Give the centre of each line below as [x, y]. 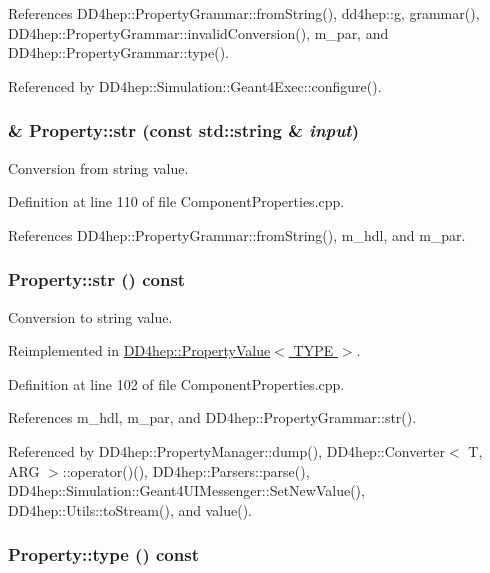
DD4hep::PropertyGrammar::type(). [119, 52]
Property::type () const [103, 554]
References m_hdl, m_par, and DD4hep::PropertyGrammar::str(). [212, 417]
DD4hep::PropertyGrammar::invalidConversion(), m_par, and [198, 32]
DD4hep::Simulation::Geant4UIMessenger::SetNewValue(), [186, 490]
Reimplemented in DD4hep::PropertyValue [139, 350]
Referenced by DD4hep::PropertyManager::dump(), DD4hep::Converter [227, 450]
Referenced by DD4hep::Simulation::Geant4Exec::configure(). [195, 85]
